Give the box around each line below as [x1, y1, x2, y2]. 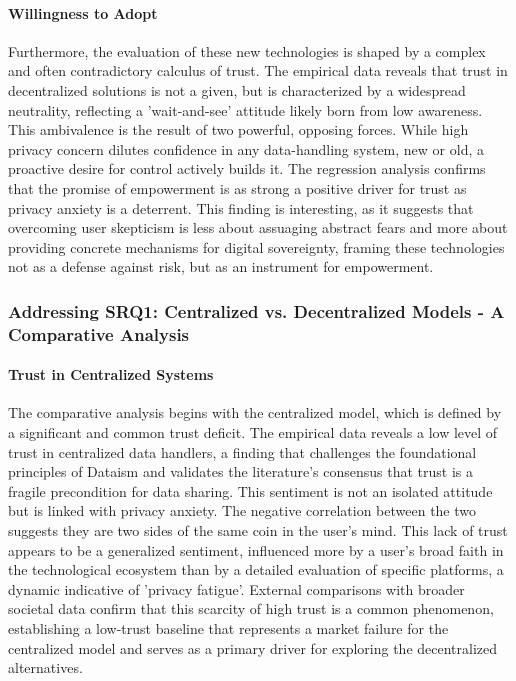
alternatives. [8, 657, 83, 678]
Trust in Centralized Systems [8, 364, 214, 385]
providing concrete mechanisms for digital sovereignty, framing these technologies [8, 236, 505, 257]
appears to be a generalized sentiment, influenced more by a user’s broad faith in [8, 539, 504, 560]
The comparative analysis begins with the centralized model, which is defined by [8, 402, 502, 423]
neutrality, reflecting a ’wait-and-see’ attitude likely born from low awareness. [8, 99, 483, 120]
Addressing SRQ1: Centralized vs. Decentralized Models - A [8, 298, 505, 323]
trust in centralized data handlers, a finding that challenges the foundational [8, 441, 477, 462]
